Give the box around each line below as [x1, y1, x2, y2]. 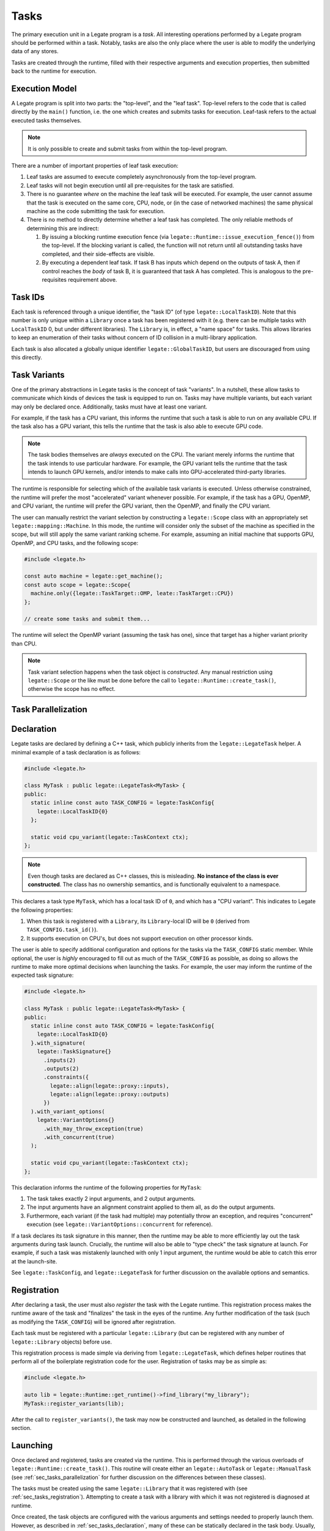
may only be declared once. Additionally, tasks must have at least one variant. [11, 403, 208, 410]
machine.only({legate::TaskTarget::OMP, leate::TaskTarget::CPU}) [31, 590, 234, 597]
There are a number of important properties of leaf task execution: [11, 162, 178, 169]
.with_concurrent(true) [43, 1134, 115, 1141]
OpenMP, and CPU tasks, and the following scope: [11, 539, 139, 546]
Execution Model [11, 83, 77, 94]
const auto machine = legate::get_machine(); [24, 573, 163, 580]
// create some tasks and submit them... [24, 615, 150, 623]
